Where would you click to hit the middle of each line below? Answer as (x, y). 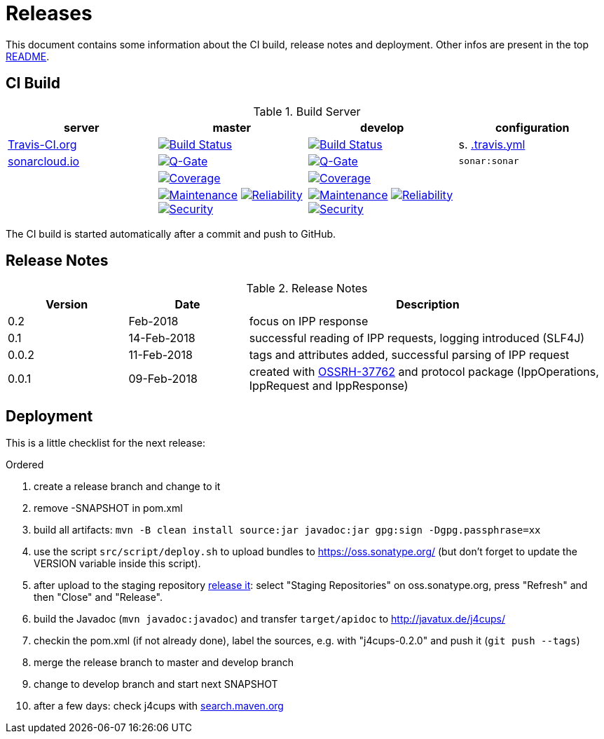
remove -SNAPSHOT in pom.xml (108, 508)
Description (428, 305)
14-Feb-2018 (162, 338)
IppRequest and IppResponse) (329, 386)
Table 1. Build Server (307, 111)
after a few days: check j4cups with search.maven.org (159, 706)
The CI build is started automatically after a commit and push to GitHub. (171, 233)
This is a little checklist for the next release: (106, 443)
